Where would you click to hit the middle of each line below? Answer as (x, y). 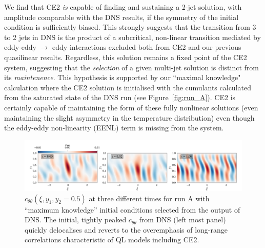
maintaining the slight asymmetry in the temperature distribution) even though (129, 117)
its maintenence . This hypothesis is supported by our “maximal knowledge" (123, 77)
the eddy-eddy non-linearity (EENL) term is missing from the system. (114, 128)
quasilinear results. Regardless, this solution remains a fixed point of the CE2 (126, 57)
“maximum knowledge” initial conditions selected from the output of (132, 209)
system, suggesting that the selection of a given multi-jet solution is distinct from (131, 67)
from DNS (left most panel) (182, 220)
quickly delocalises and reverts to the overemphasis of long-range (126, 229)
